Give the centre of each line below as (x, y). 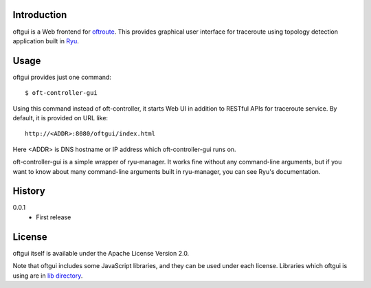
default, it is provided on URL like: (60, 118)
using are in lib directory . (48, 276)
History (29, 191)
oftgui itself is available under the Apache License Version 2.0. (101, 253)
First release (54, 217)
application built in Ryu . (46, 41)
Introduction (40, 15)
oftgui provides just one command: (62, 77)
